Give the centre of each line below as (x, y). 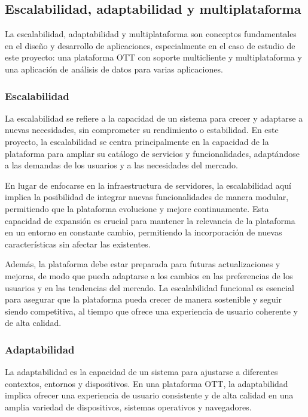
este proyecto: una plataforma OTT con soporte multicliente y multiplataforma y (153, 57)
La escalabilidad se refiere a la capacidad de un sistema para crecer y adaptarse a (154, 118)
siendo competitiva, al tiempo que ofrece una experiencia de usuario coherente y (151, 311)
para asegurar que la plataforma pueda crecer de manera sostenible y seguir (143, 299)
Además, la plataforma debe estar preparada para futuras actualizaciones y (143, 264)
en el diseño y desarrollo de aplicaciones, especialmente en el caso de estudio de (150, 45)
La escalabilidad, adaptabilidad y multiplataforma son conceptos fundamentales (151, 34)
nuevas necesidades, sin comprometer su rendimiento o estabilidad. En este (142, 130)
